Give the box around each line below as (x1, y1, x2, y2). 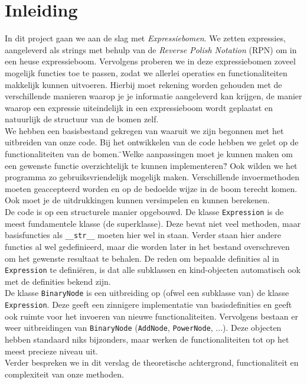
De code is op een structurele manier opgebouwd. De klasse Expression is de (5, 206, 284, 218)
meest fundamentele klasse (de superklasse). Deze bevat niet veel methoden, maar (5, 217, 301, 229)
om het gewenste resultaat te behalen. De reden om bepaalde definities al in (5, 252, 279, 264)
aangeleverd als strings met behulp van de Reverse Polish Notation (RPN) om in (5, 43, 297, 56)
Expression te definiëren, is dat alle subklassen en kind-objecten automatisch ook (5, 263, 301, 276)
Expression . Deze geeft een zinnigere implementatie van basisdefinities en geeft (5, 298, 292, 311)
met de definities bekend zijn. (5, 275, 111, 287)
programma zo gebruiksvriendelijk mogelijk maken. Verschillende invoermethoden (5, 171, 299, 183)
